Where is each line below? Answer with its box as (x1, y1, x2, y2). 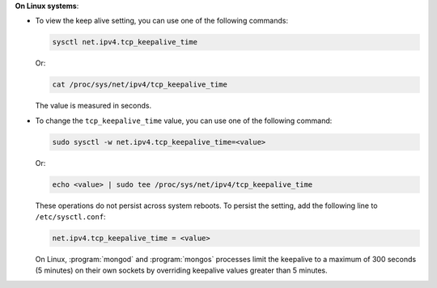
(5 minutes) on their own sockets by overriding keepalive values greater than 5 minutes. (35, 265, 328, 275)
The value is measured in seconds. (35, 101, 152, 111)
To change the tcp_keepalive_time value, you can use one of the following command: (35, 116, 333, 125)
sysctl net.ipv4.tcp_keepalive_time (52, 37, 198, 47)
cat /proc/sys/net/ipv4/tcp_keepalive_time (52, 80, 228, 89)
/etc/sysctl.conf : (35, 212, 106, 222)
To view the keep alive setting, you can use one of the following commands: (35, 16, 289, 26)
